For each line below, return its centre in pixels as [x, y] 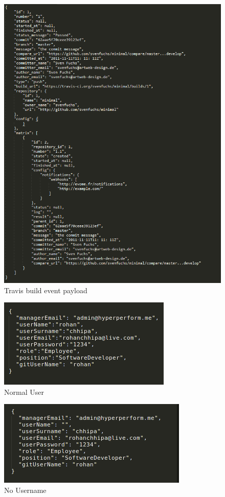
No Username [25, 490]
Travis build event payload [46, 290]
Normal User [24, 392]
